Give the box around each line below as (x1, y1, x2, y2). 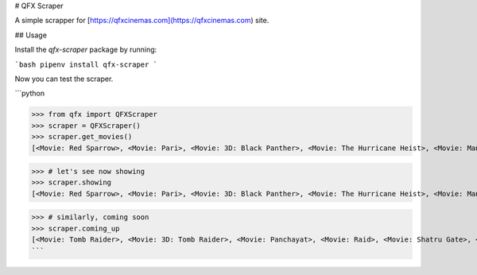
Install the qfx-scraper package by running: (14, 45, 157, 55)
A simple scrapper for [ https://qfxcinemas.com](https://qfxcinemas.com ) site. (14, 16, 270, 25)
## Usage (14, 30, 48, 40)
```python (14, 88, 45, 99)
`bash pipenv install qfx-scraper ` (14, 60, 158, 69)
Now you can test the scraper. (14, 74, 114, 83)
